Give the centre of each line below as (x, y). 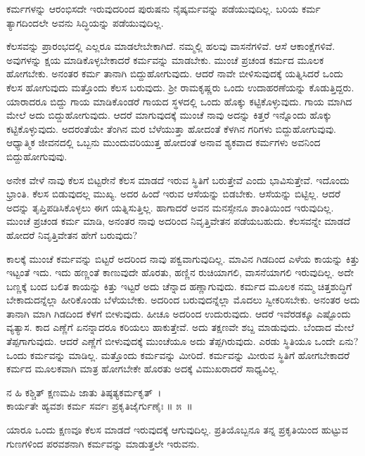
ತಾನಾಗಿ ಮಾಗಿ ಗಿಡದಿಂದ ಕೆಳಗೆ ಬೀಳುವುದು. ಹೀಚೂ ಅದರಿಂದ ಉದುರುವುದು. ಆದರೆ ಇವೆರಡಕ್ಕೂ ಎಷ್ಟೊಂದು (179, 313)
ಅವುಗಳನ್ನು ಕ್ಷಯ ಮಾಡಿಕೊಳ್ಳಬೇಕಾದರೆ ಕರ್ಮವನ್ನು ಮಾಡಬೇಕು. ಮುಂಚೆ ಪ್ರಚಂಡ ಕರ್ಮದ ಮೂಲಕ (165, 59)
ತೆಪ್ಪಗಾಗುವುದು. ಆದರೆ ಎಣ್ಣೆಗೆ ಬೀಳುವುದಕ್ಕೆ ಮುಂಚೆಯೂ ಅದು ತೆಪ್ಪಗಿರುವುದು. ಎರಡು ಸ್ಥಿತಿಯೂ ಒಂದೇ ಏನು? (182, 341)
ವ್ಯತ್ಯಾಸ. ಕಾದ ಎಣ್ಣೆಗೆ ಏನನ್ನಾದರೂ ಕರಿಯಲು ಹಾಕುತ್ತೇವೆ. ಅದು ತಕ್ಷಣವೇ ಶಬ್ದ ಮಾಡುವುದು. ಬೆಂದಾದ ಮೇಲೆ (180, 327)
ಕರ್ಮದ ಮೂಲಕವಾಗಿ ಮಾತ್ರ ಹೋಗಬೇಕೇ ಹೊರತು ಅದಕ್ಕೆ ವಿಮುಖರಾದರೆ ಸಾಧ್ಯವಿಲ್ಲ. (143, 369)
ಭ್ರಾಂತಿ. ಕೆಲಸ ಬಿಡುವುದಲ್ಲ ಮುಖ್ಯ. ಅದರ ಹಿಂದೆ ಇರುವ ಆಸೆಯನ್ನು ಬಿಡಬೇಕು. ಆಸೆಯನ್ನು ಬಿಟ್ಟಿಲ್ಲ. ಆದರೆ (174, 194)
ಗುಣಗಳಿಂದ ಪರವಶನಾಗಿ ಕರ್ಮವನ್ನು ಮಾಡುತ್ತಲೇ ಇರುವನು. (103, 443)
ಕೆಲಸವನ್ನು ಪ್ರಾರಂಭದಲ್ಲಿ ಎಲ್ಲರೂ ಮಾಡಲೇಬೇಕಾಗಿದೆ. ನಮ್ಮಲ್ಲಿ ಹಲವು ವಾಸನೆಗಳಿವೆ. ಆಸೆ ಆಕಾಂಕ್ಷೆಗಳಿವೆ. (171, 46)
